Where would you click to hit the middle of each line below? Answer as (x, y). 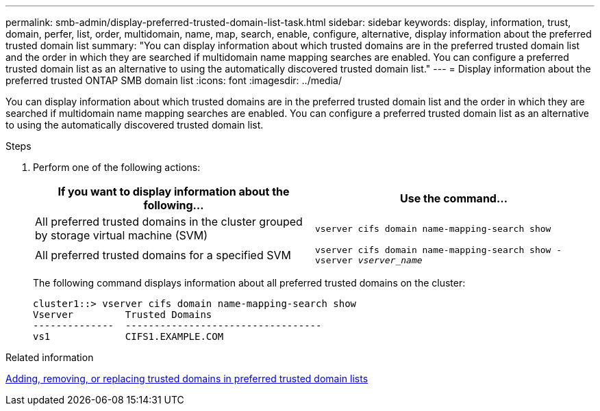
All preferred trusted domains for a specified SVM (163, 255)
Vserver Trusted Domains (123, 315)
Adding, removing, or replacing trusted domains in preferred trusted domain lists (187, 379)
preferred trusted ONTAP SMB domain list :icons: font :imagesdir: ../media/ (174, 80)
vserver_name (390, 260)
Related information (50, 357)
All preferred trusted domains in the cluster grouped (169, 222)
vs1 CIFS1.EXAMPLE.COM (128, 336)
